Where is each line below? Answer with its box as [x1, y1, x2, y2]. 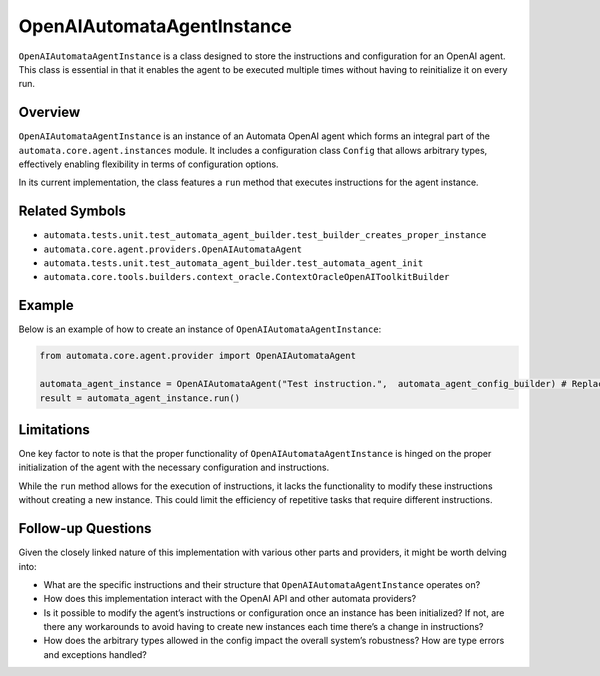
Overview [18, 104, 81, 121]
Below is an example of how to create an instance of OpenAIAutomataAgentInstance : [18, 323, 382, 335]
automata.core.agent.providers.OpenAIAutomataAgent [43, 243, 303, 255]
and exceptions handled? [43, 648, 147, 660]
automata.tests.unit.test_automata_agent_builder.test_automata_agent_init [43, 258, 424, 269]
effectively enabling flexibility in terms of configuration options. [18, 158, 279, 170]
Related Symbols [18, 203, 127, 220]
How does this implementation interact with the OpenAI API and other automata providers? [43, 593, 417, 605]
